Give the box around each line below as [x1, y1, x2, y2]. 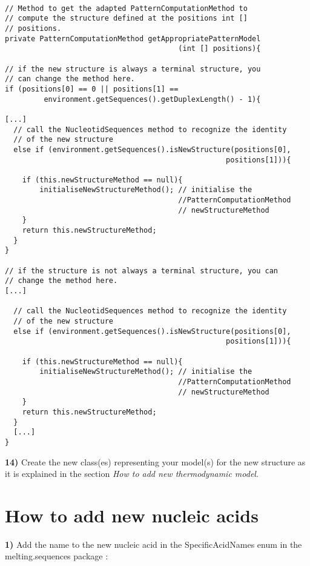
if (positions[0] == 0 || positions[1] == [5, 84, 179, 93]
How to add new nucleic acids [5, 502, 259, 527]
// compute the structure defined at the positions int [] [5, 14, 248, 23]
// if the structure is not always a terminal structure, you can [5, 266, 279, 275]
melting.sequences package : [5, 550, 108, 562]
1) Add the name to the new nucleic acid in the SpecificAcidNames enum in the [5, 538, 302, 550]
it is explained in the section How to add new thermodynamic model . [5, 467, 259, 480]
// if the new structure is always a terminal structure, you [5, 64, 261, 73]
